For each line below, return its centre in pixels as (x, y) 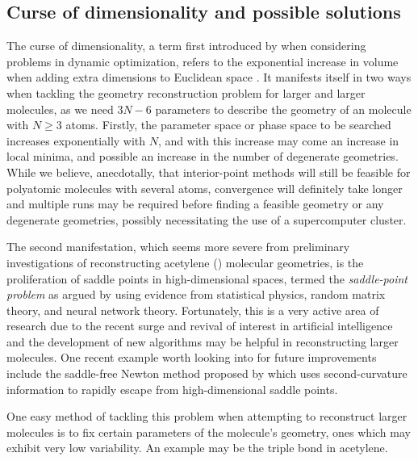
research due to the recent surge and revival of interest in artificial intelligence (200, 326)
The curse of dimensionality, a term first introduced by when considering (186, 46)
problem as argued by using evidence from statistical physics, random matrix (196, 294)
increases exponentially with (76, 140)
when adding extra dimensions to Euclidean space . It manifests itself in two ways (209, 77)
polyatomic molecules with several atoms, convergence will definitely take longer (205, 188)
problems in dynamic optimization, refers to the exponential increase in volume (203, 61)
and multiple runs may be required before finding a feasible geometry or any (195, 204)
